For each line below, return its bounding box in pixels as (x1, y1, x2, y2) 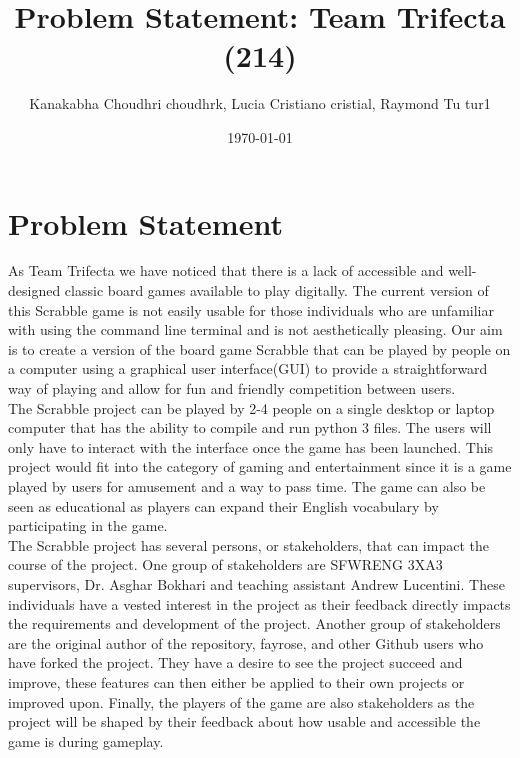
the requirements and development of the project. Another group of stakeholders (8, 613, 501, 634)
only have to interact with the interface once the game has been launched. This (8, 436, 494, 457)
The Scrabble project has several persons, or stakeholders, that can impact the (8, 534, 489, 555)
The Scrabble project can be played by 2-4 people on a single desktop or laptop (8, 397, 495, 418)
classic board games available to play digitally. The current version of (64, 280, 489, 301)
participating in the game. (8, 515, 168, 536)
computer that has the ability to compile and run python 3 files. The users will (8, 417, 492, 438)
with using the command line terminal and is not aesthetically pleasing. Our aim (8, 319, 503, 340)
